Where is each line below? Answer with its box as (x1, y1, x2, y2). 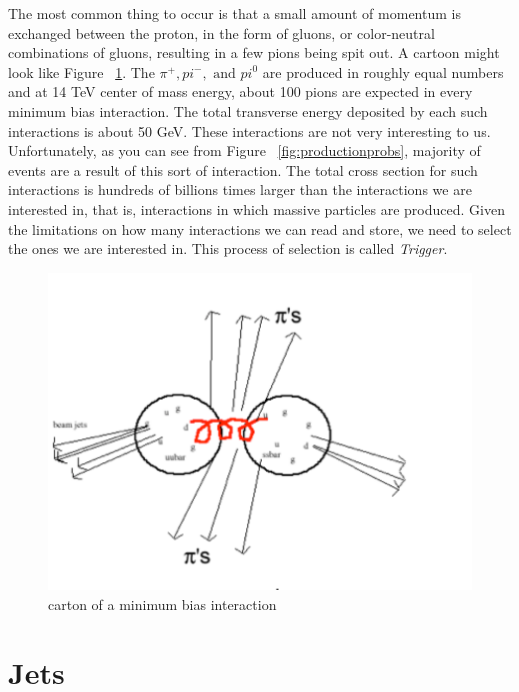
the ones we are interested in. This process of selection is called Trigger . (8, 238, 448, 259)
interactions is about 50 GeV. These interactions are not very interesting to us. (8, 120, 491, 141)
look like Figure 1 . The (8, 61, 155, 82)
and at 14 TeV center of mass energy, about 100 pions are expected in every (8, 81, 473, 102)
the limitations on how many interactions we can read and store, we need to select (8, 218, 512, 239)
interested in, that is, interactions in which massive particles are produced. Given (8, 198, 505, 219)
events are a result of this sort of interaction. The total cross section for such (8, 159, 478, 180)
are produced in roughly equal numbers (262, 61, 504, 82)
